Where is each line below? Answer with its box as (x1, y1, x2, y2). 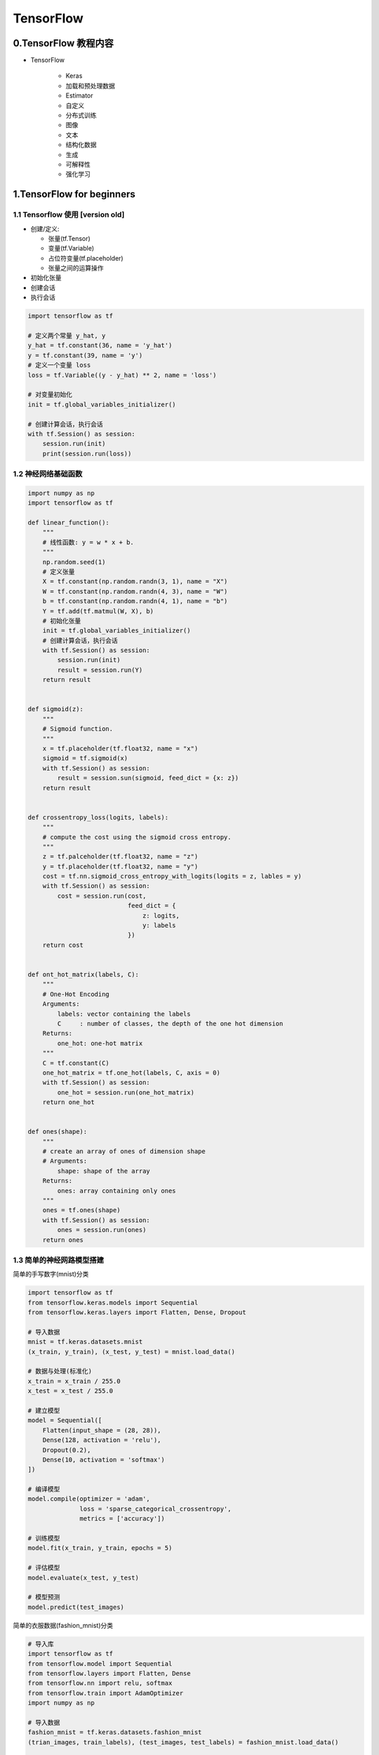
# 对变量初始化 (27, 390, 73, 399)
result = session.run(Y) (57, 665, 143, 674)
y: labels (142, 922, 176, 929)
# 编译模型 (27, 1485, 60, 1493)
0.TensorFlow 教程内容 (13, 37, 114, 49)
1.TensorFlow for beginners (13, 188, 136, 200)
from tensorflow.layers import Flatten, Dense (27, 1669, 191, 1677)
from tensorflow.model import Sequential (27, 1660, 173, 1667)
